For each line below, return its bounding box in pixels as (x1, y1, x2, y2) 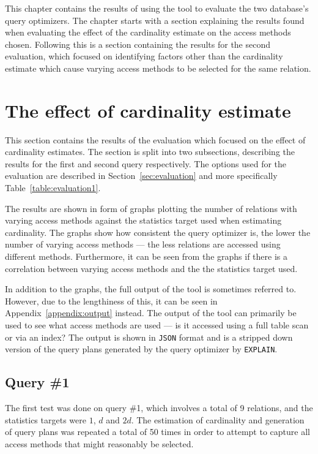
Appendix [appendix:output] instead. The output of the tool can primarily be (5, 306, 297, 319)
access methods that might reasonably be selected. (5, 437, 194, 450)
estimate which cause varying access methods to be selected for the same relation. (5, 61, 311, 74)
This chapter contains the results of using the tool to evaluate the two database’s (5, 2, 309, 14)
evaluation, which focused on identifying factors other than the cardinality (5, 50, 283, 62)
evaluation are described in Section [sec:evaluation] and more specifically (5, 169, 278, 182)
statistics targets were (5, 413, 86, 426)
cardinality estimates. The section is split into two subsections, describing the (5, 145, 295, 158)
